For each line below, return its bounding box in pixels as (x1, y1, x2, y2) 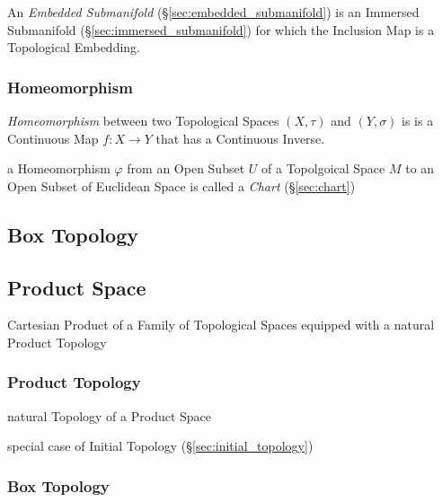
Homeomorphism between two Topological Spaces (7, 111, 279, 129)
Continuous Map (7, 128, 99, 147)
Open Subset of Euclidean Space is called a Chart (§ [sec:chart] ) (7, 176, 356, 195)
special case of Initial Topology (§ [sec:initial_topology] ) (7, 436, 314, 455)
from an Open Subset (127, 159, 245, 178)
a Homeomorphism (7, 159, 110, 178)
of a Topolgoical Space (261, 159, 385, 178)
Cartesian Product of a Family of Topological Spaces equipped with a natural (7, 315, 435, 334)
